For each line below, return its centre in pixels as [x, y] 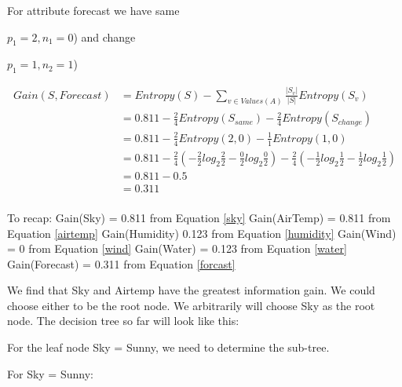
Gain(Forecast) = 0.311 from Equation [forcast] [121, 263]
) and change [104, 37]
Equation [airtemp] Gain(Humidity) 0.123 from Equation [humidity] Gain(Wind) [202, 233]
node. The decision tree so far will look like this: [123, 321]
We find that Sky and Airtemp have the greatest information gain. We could [191, 290]
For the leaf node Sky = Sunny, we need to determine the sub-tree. [168, 347]
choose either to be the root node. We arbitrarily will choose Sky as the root [191, 305]
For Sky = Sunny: [50, 373]
